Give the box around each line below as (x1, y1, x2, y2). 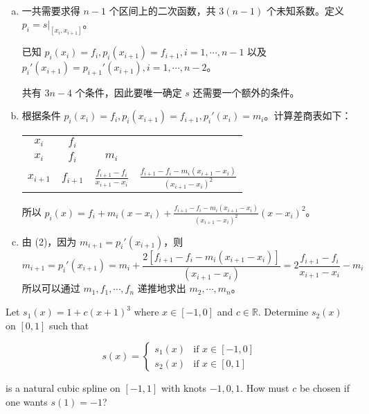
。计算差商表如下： (264, 108, 352, 123)
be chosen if (299, 381, 350, 395)
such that (49, 318, 89, 332)
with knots (161, 381, 207, 395)
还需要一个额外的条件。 (192, 85, 300, 99)
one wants (6, 394, 48, 408)
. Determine (258, 304, 309, 319)
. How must (240, 381, 289, 395)
